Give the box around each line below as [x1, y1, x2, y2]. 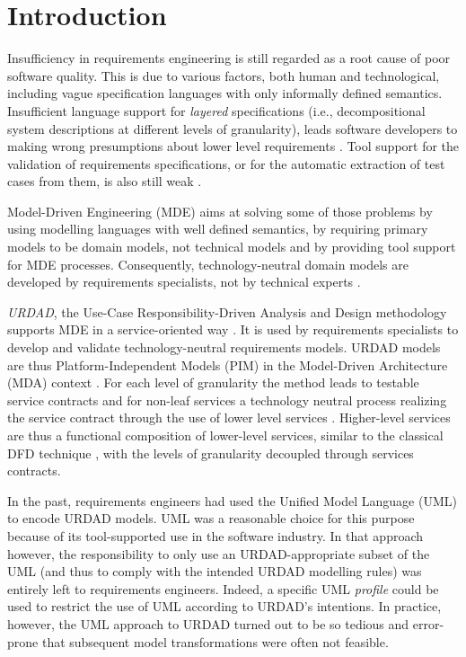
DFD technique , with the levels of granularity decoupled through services [7, 443, 414, 462]
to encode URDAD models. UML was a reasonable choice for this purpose [7, 509, 415, 528]
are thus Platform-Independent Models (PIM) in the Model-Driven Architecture [7, 355, 448, 374]
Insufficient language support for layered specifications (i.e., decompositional [7, 101, 426, 120]
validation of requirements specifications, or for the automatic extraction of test [7, 154, 445, 173]
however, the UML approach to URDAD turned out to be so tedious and [7, 614, 409, 633]
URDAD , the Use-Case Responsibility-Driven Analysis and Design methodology [7, 302, 447, 321]
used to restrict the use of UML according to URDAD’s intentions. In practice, [7, 597, 442, 616]
